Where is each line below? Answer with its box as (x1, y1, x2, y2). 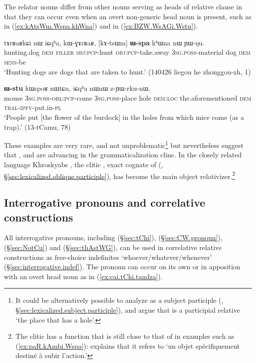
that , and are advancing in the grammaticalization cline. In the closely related (4, 149, 242, 160)
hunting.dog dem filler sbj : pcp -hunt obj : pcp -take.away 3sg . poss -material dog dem (4, 47, 251, 57)
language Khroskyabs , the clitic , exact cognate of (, (4, 159, 163, 169)
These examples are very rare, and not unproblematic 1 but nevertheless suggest (4, 139, 244, 150)
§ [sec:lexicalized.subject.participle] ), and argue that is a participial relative (15, 304, 240, 315)
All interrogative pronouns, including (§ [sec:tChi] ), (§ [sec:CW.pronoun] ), (4, 232, 223, 243)
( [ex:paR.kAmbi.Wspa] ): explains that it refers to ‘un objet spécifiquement (15, 340, 240, 351)
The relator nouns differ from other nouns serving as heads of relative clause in (4, 1, 242, 11)
